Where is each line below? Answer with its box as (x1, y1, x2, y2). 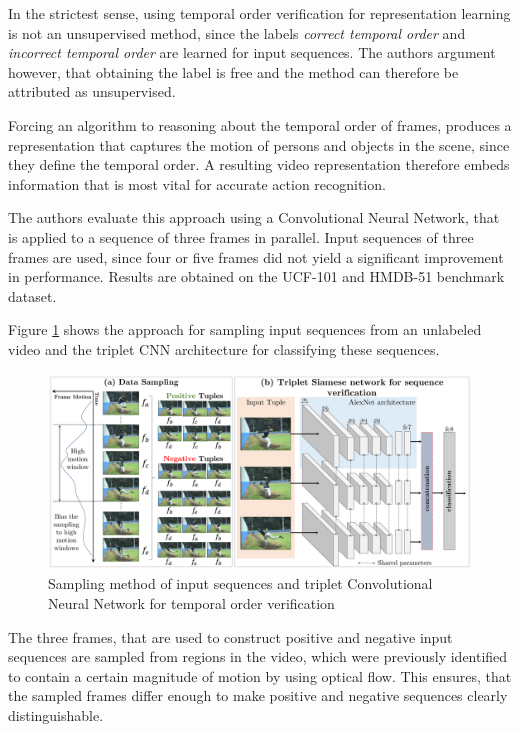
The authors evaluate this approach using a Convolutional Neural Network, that (8, 207, 500, 228)
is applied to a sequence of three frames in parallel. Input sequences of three (8, 226, 474, 247)
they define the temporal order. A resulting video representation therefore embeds (8, 154, 510, 175)
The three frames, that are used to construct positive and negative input (8, 626, 453, 647)
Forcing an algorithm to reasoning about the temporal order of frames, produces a (8, 114, 512, 135)
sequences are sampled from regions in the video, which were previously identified (8, 646, 508, 667)
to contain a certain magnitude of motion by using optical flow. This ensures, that (8, 665, 512, 686)
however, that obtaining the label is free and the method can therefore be (8, 61, 459, 82)
